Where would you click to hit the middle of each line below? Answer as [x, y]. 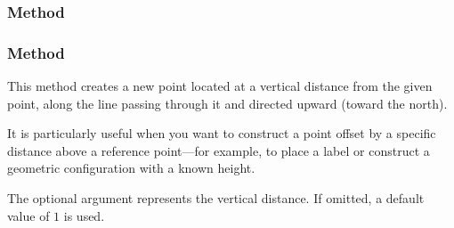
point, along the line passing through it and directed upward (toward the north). [227, 103]
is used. [84, 215]
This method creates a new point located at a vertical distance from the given [220, 86]
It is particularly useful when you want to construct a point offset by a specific [222, 133]
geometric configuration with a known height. [131, 168]
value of [28, 215]
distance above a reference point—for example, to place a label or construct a [219, 150]
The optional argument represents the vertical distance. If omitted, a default [216, 198]
